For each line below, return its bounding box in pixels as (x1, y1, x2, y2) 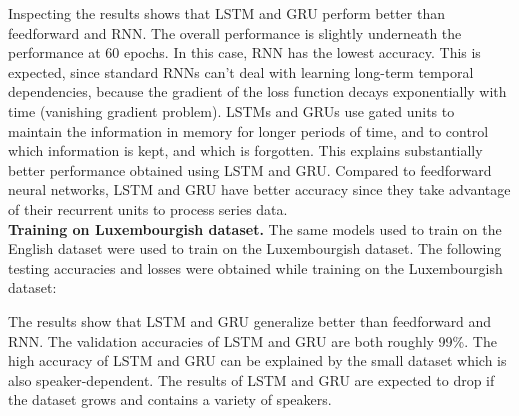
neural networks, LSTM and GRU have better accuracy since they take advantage (8, 179, 511, 200)
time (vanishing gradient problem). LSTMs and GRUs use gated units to (8, 100, 455, 121)
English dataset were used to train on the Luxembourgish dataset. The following (8, 238, 502, 259)
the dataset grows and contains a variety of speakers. (8, 389, 332, 410)
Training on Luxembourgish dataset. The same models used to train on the (8, 218, 502, 239)
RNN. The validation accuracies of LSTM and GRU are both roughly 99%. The (8, 330, 497, 351)
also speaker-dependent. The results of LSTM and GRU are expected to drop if (8, 369, 495, 390)
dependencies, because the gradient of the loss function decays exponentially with (8, 81, 507, 102)
